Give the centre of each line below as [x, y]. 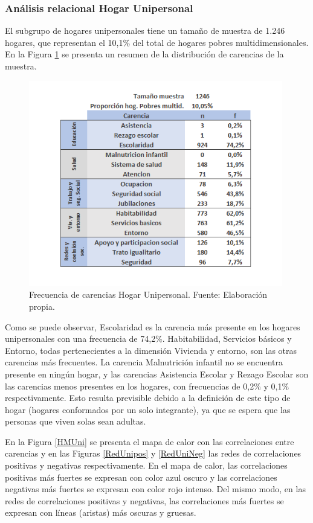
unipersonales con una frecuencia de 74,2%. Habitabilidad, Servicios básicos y [148, 339]
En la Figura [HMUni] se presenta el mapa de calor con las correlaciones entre [150, 441]
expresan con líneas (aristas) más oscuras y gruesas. [101, 512]
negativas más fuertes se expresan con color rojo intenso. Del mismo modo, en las [155, 489]
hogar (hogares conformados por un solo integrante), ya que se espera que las [148, 409]
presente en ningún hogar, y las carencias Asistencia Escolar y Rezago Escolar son [157, 374]
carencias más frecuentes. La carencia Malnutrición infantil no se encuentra [144, 362]
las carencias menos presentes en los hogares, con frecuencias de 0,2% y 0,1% [147, 386]
